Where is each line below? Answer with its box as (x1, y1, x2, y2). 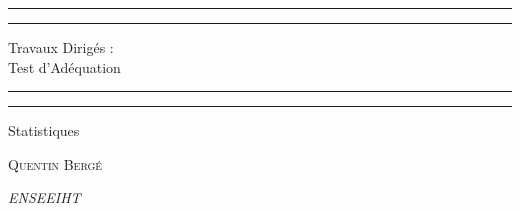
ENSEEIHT (8, 187, 81, 208)
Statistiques (8, 120, 80, 141)
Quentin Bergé (8, 153, 103, 174)
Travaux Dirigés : (8, 37, 114, 57)
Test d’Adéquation (8, 56, 121, 77)
